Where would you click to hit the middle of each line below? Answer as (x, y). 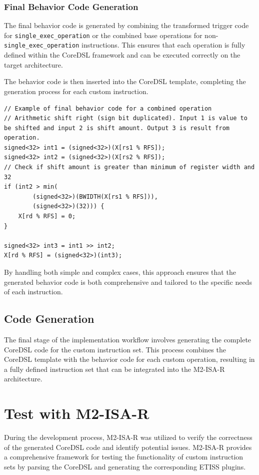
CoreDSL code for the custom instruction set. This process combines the (115, 349)
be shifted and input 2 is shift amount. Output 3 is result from (117, 128)
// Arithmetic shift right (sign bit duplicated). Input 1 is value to (126, 118)
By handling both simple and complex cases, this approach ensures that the (120, 272)
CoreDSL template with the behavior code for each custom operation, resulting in (129, 359)
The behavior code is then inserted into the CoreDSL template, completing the (125, 81)
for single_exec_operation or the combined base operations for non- (111, 35)
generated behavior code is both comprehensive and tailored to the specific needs (128, 282)
